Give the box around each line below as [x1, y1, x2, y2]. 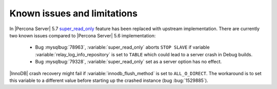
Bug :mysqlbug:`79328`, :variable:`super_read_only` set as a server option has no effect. [35, 59, 222, 65]
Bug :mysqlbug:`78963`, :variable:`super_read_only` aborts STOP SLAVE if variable [35, 44, 210, 51]
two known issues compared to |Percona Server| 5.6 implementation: [9, 32, 156, 38]
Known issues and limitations [9, 8, 138, 19]
